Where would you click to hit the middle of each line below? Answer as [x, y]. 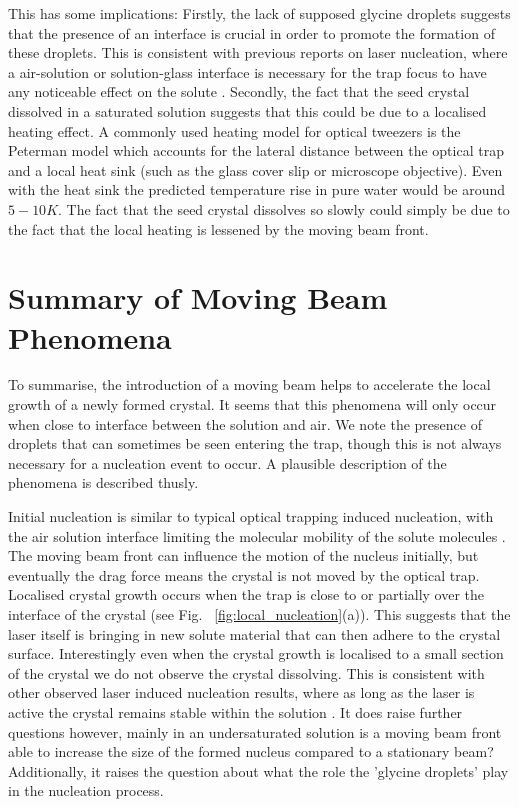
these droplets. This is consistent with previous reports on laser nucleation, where [258, 52]
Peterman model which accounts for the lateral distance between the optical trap [256, 150]
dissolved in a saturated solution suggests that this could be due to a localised [247, 110]
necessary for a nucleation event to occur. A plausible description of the [227, 462]
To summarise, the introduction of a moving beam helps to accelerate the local [249, 384]
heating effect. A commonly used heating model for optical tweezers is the [234, 130]
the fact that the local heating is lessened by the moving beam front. [218, 228]
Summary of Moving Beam [198, 297]
